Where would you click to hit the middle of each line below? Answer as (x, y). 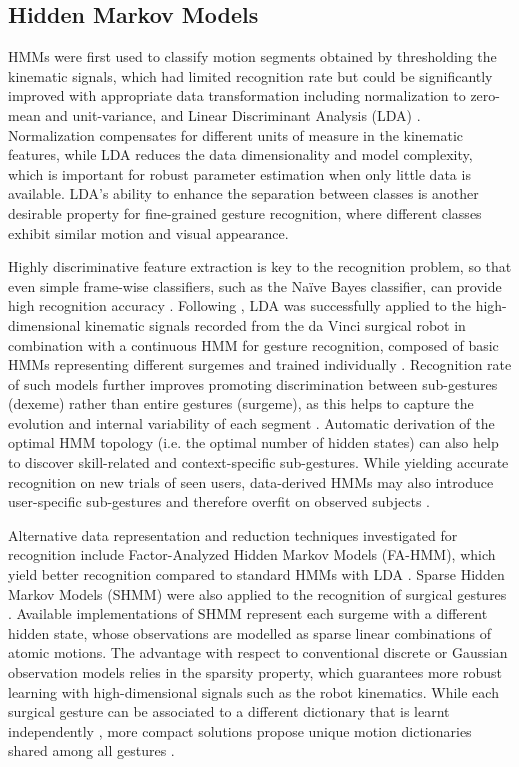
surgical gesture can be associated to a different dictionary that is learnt (229, 711)
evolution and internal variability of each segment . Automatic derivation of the (251, 422)
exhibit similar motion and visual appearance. (148, 232)
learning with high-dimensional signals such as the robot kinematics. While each (253, 691)
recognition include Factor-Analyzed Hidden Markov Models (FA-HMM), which (252, 554)
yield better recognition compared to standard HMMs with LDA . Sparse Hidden (256, 574)
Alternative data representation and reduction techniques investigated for (233, 534)
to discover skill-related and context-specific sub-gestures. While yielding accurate (258, 462)
